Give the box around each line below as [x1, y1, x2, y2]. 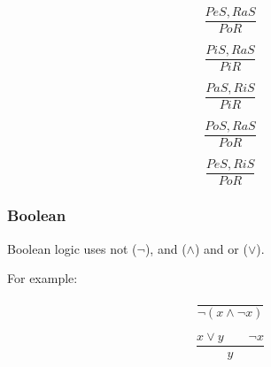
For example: [7, 269, 78, 287]
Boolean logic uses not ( [7, 239, 137, 257]
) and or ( [194, 239, 248, 257]
